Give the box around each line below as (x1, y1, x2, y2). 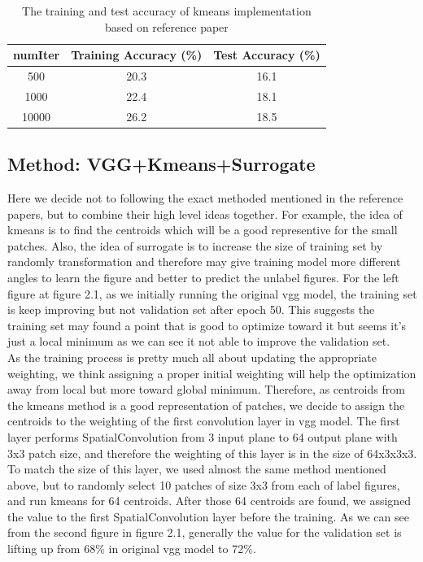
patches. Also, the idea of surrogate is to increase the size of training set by (7, 237, 383, 254)
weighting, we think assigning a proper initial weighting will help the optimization (7, 364, 416, 381)
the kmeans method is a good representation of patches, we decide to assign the (7, 396, 405, 413)
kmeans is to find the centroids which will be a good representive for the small (7, 221, 398, 238)
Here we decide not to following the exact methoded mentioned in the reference (7, 190, 403, 207)
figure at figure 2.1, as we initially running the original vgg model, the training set (7, 285, 417, 302)
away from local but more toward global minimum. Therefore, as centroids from (7, 381, 405, 398)
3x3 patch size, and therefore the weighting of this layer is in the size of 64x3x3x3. (7, 444, 417, 461)
